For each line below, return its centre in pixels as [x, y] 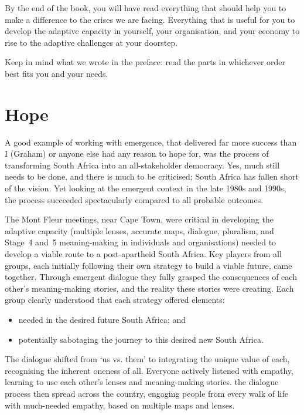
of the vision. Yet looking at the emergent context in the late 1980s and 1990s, [146, 188]
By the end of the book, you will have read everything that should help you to [146, 8]
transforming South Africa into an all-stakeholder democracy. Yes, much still [142, 165]
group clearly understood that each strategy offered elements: [115, 300]
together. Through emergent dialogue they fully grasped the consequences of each [151, 277]
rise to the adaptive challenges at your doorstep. [91, 42]
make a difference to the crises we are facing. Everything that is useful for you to [150, 19]
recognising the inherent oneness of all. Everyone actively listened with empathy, [149, 370]
